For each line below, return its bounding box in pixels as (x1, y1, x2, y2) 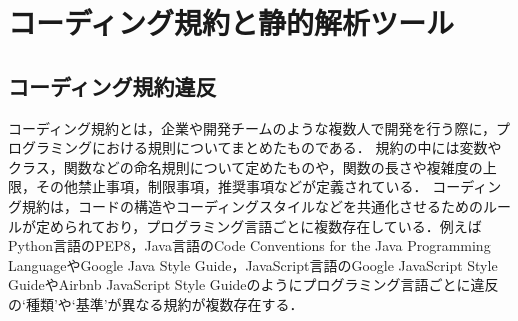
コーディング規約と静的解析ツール (8, 2, 455, 43)
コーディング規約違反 (8, 70, 217, 101)
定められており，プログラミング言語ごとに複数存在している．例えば (35, 215, 482, 236)
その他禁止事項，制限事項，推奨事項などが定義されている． (35, 176, 428, 197)
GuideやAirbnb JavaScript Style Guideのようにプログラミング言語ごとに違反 (8, 274, 499, 295)
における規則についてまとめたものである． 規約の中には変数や (91, 137, 502, 158)
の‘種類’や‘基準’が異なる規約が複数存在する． (8, 293, 304, 314)
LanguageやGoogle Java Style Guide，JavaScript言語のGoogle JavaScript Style (8, 254, 498, 275)
